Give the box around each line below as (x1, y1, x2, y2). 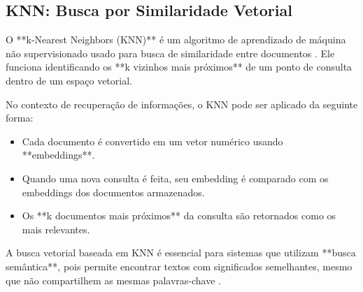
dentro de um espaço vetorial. (6, 73, 132, 87)
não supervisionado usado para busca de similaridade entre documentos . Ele (6, 45, 335, 60)
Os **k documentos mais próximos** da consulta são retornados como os (22, 208, 336, 223)
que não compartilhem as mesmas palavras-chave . (6, 272, 221, 287)
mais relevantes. (22, 221, 90, 236)
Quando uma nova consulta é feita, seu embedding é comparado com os (22, 170, 329, 185)
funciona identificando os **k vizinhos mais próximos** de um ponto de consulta (6, 59, 353, 74)
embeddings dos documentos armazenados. (22, 184, 205, 199)
